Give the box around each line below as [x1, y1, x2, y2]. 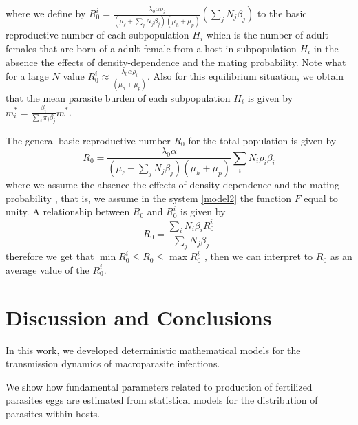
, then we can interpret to [204, 249, 313, 263]
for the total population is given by [188, 133, 337, 147]
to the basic [257, 6, 307, 20]
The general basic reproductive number [6, 133, 171, 147]
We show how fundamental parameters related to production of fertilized [6, 379, 313, 393]
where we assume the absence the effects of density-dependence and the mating [6, 177, 339, 192]
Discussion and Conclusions [6, 303, 272, 331]
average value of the [6, 262, 89, 276]
